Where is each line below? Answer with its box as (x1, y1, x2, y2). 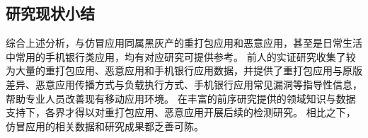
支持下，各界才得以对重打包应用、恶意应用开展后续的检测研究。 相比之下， (6, 105, 356, 120)
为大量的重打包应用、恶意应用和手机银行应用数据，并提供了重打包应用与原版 (6, 63, 362, 78)
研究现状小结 (6, 2, 95, 24)
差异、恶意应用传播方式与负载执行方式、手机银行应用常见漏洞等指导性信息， (6, 76, 362, 91)
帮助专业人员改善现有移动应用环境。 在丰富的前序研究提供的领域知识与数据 (6, 91, 356, 105)
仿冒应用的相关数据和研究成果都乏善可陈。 (6, 118, 204, 133)
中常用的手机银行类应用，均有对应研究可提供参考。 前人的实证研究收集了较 (6, 49, 356, 64)
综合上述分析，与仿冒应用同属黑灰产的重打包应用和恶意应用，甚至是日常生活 (6, 35, 362, 50)
